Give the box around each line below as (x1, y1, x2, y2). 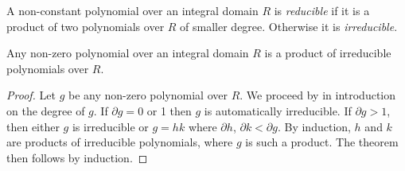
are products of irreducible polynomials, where (6, 134, 233, 150)
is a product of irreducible (264, 45, 391, 61)
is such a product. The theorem (245, 134, 399, 150)
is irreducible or (72, 118, 149, 134)
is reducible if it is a (274, 2, 370, 18)
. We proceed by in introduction (239, 87, 396, 103)
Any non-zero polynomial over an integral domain (6, 45, 249, 61)
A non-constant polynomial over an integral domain (6, 2, 259, 18)
